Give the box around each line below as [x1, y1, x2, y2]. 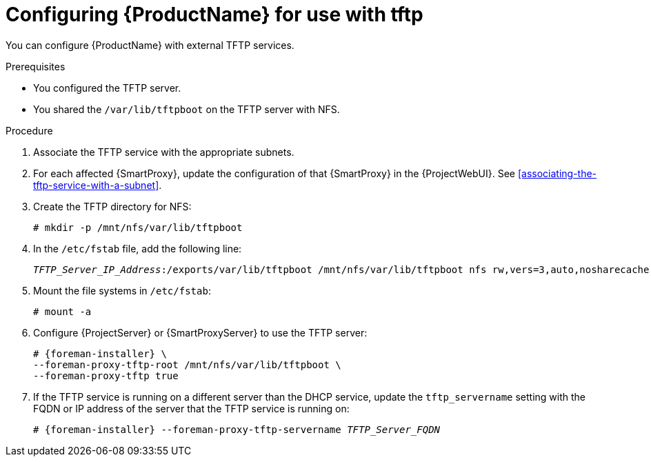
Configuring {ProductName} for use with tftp [6, 3, 423, 26]
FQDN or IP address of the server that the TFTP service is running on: [33, 402, 350, 414]
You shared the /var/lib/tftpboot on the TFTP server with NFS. [33, 103, 340, 115]
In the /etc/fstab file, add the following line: [33, 242, 242, 254]
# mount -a [33, 305, 92, 317]
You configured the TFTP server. [33, 81, 181, 94]
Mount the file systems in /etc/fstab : [33, 284, 211, 297]
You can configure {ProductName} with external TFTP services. [6, 39, 294, 51]
